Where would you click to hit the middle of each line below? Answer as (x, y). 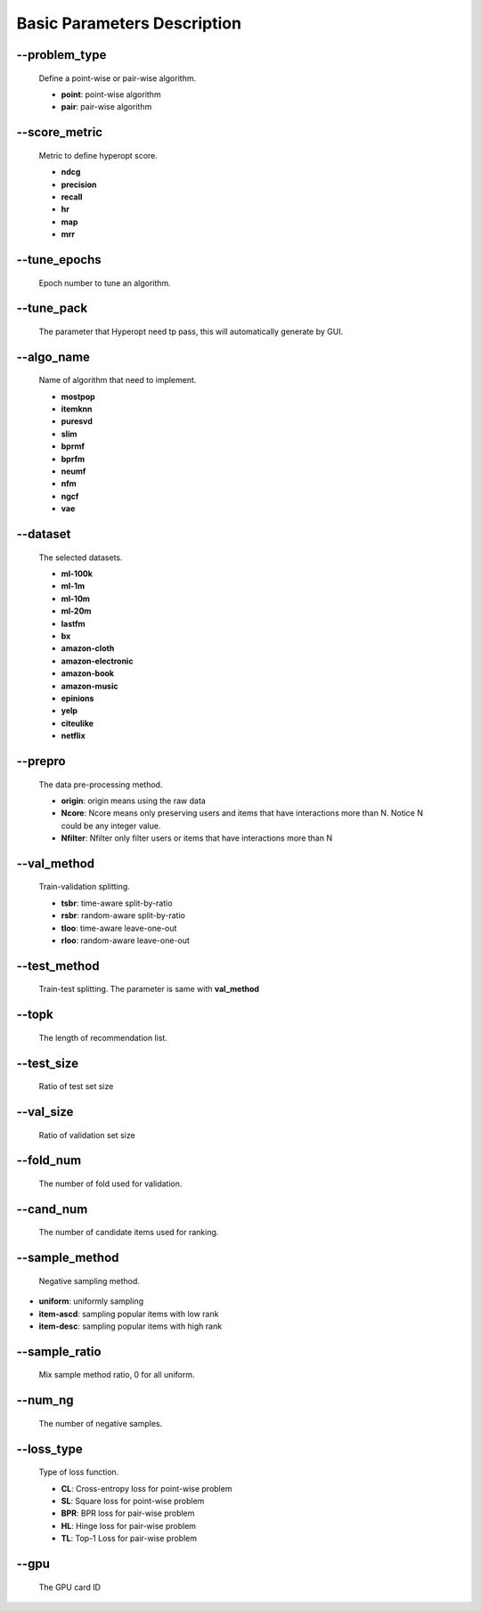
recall (72, 197)
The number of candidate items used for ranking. (129, 1233)
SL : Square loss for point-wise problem (133, 1501)
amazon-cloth (88, 648)
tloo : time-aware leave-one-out (119, 928)
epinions (77, 698)
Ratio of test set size (76, 1086)
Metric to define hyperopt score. (98, 155)
